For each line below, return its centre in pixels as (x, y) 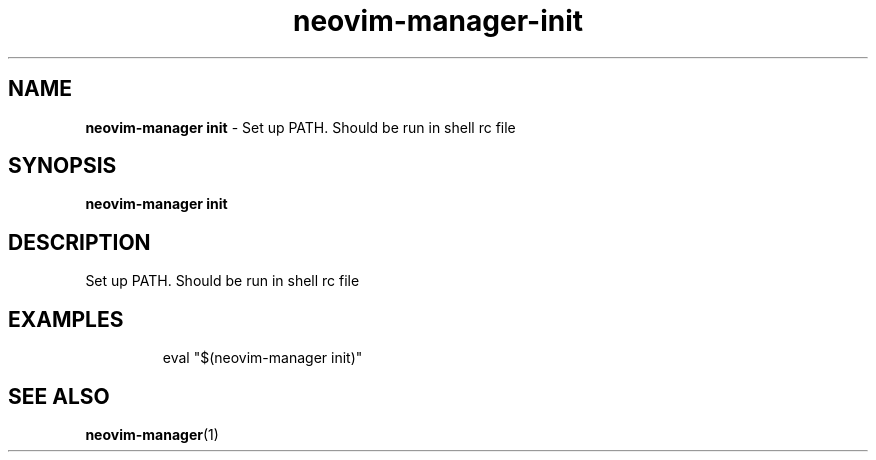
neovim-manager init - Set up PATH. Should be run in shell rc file (300, 127)
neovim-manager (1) (152, 434)
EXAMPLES (66, 319)
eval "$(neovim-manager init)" (262, 358)
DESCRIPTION (79, 242)
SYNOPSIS (62, 166)
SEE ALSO (59, 396)
